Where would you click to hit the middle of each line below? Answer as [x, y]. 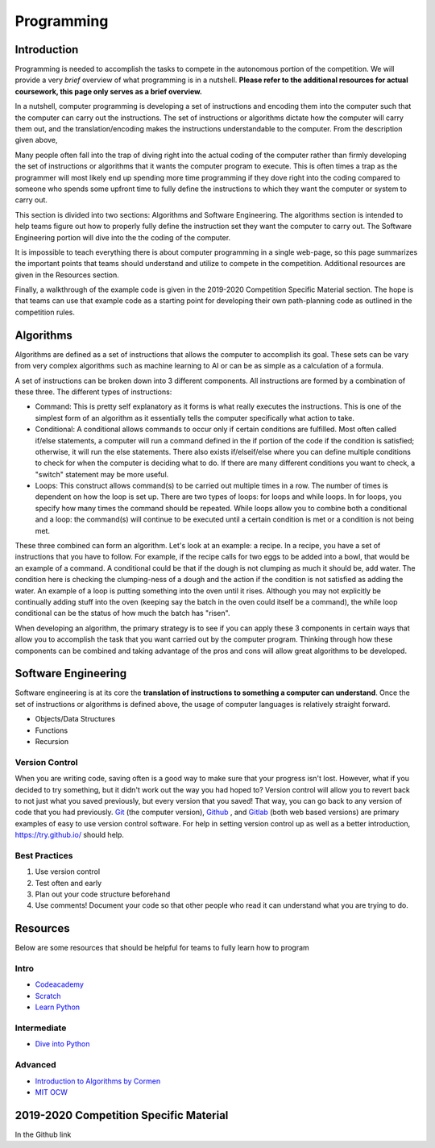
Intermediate [41, 1028]
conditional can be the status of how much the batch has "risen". [122, 614]
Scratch [48, 996]
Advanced [35, 1065]
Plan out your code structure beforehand [103, 894]
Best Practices [44, 855]
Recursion [52, 742]
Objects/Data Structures [75, 719]
